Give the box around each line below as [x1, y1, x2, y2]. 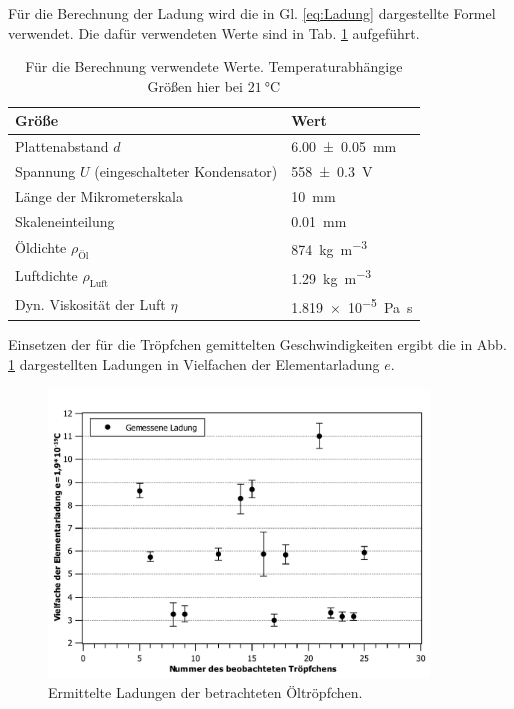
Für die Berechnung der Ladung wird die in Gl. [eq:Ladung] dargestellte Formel [8, 3, 496, 23]
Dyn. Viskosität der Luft [15, 294, 166, 315]
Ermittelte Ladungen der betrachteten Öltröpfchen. [48, 682, 363, 703]
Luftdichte [15, 265, 78, 286]
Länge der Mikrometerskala [15, 185, 183, 206]
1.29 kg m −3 [291, 265, 372, 288]
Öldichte [15, 236, 67, 257]
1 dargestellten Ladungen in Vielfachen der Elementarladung [8, 353, 380, 374]
